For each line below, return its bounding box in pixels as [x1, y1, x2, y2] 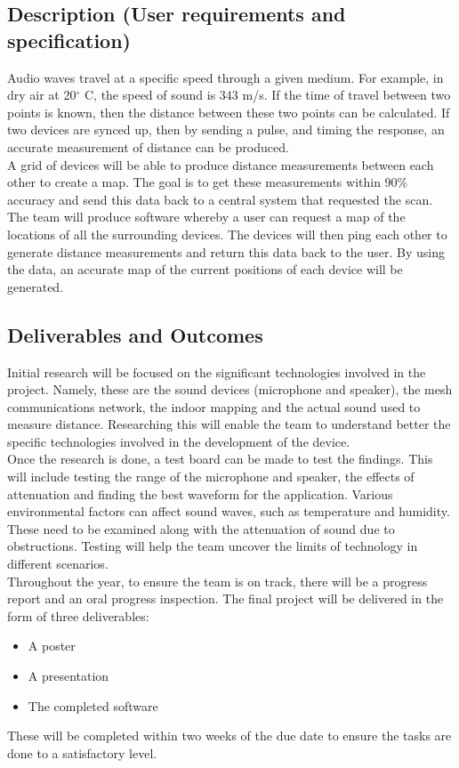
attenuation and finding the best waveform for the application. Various [7, 484, 393, 503]
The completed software [28, 696, 158, 715]
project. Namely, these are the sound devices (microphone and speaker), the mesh [7, 380, 453, 399]
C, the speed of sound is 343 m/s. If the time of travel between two [84, 85, 451, 104]
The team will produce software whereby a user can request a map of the [7, 207, 406, 226]
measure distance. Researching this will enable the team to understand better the [7, 415, 451, 433]
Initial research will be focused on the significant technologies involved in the [7, 362, 426, 381]
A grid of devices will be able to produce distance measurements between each [7, 155, 434, 174]
